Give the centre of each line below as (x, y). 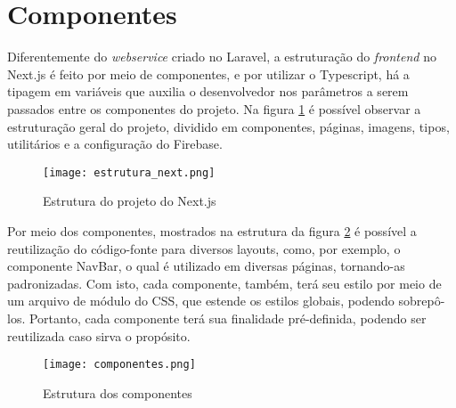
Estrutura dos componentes (118, 392)
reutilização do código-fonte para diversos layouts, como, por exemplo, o (204, 248)
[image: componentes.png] (119, 365)
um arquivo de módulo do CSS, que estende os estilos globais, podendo (201, 301)
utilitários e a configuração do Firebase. (115, 144)
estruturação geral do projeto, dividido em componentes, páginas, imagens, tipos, (228, 126)
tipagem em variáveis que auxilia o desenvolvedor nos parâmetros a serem (208, 91)
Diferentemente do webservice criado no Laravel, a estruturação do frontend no (222, 57)
